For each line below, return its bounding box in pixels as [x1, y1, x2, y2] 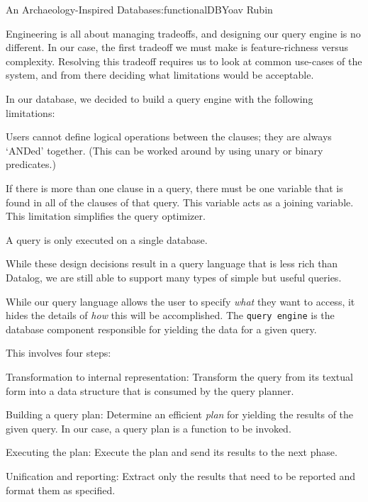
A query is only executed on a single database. [6, 232, 208, 247]
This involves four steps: [6, 345, 111, 360]
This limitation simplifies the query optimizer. [6, 208, 206, 223]
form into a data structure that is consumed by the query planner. [6, 383, 294, 398]
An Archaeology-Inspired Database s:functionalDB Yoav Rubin [6, 2, 273, 16]
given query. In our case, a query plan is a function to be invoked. [6, 420, 291, 435]
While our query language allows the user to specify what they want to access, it [6, 294, 355, 308]
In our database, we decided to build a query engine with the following [6, 91, 313, 106]
